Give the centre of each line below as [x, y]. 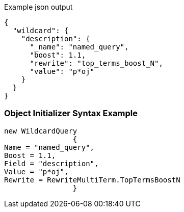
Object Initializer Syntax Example [71, 113]
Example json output [38, 7]
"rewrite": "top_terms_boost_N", [96, 63]
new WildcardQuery [41, 131]
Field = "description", [51, 163]
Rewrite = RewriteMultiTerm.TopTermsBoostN [92, 180]
